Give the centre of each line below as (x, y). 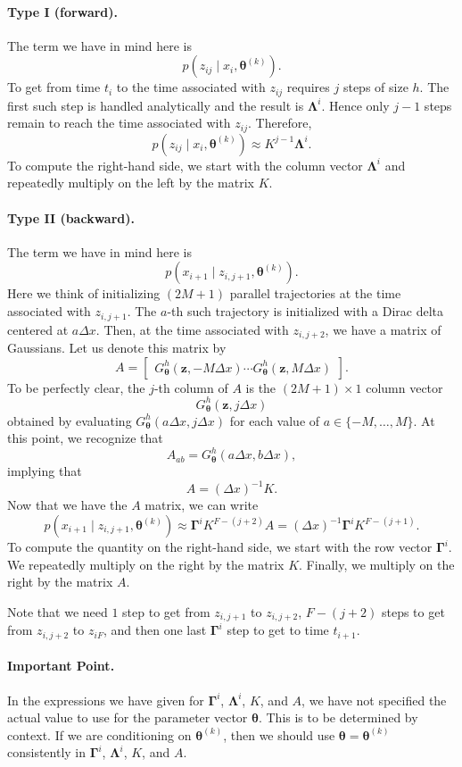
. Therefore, (280, 123)
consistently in (47, 752)
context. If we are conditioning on (99, 734)
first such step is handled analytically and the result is (156, 105)
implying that (45, 471)
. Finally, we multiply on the (377, 564)
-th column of (191, 387)
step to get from (166, 611)
